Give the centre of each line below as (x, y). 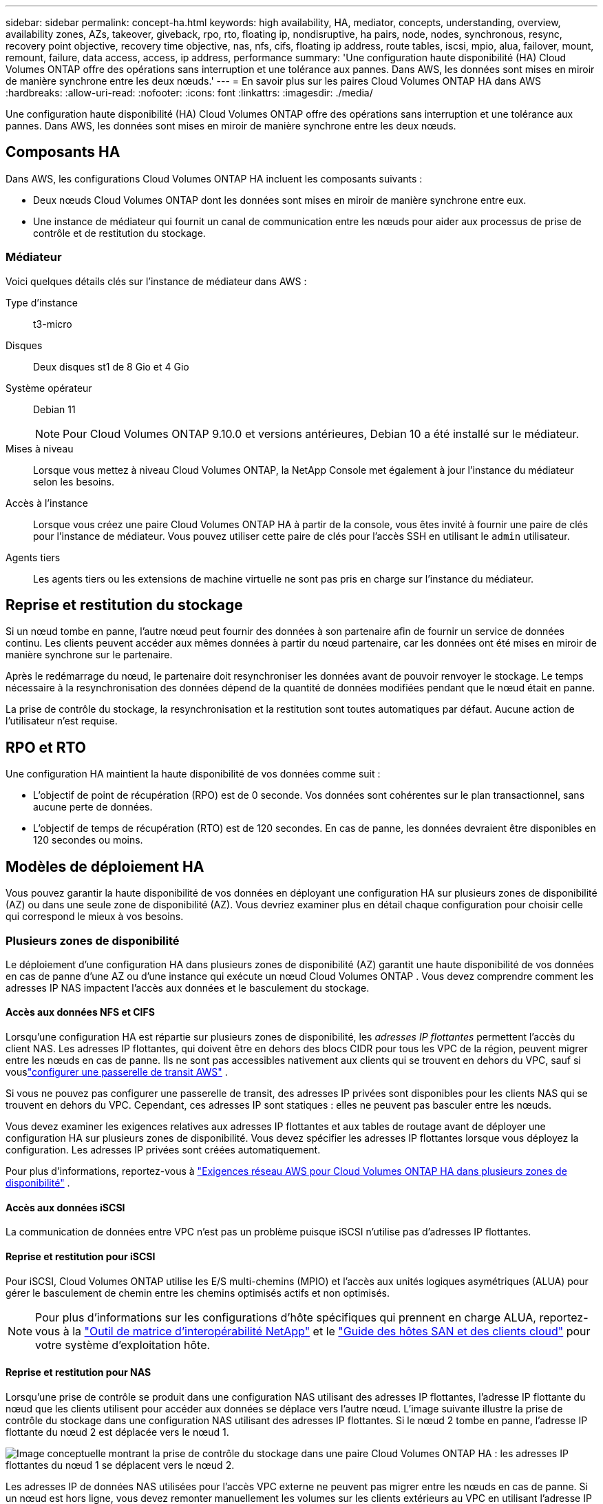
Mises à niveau (40, 448)
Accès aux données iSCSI (65, 1207)
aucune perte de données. (93, 807)
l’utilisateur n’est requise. (62, 721)
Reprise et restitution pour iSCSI (81, 1256)
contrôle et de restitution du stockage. (119, 233)
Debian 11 (54, 409)
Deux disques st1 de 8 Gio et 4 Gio (111, 366)
